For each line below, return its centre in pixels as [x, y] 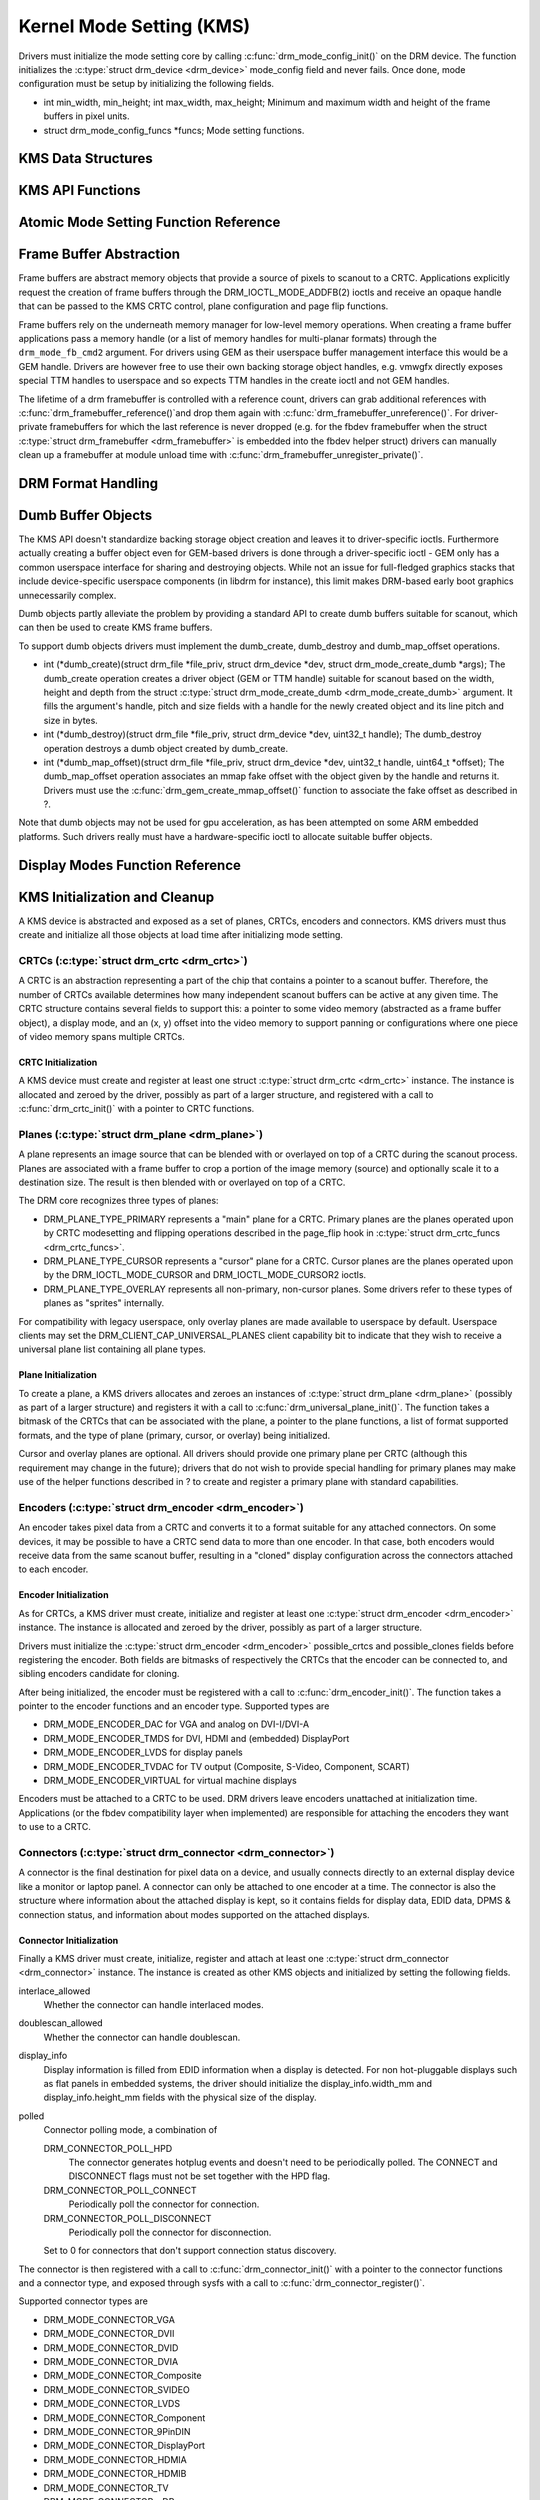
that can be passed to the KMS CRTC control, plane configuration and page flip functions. [203, 306]
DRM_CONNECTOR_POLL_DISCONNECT [127, 2218]
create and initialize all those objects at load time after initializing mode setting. [181, 935]
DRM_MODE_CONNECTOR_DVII [109, 2334]
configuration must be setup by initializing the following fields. [146, 84]
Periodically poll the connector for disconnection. [170, 2232]
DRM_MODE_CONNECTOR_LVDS [111, 2404]
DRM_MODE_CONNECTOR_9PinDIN [117, 2431]
